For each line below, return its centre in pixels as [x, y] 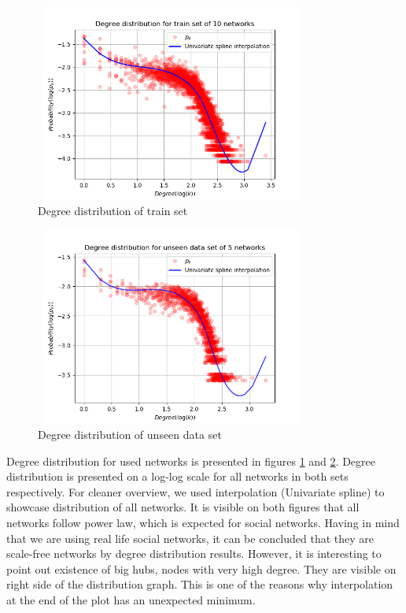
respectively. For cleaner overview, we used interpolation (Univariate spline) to [196, 491]
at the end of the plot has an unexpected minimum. [131, 600]
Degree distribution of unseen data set [130, 435]
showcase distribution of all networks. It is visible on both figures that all [183, 507]
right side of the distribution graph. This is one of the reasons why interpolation [200, 584]
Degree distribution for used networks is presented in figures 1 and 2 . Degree [191, 461]
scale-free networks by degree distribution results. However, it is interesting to [194, 554]
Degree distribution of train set [113, 211]
